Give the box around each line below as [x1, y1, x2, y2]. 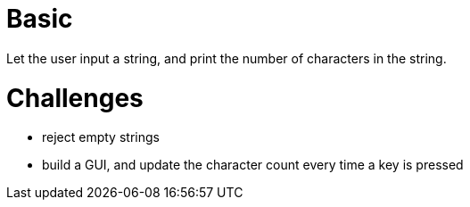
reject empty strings [42, 129, 160, 145]
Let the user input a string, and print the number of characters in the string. [6, 50, 447, 66]
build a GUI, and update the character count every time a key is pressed [42, 157, 464, 173]
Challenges [6, 82, 144, 113]
